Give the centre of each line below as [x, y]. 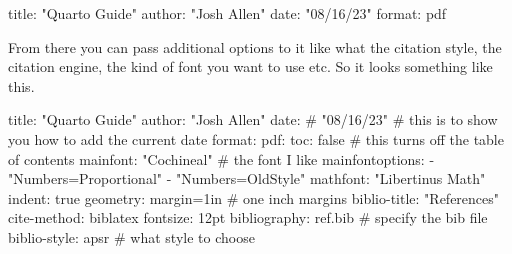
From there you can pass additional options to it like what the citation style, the [255, 46]
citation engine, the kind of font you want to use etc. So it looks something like [250, 66]
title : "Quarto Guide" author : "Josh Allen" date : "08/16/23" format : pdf [227, 13]
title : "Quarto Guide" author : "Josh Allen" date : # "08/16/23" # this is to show [253, 119]
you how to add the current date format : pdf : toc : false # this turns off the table [256, 138]
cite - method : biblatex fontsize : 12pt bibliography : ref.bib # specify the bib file [248, 217]
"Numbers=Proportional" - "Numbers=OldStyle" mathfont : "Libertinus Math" [247, 178]
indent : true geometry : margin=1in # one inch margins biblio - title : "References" [254, 197]
